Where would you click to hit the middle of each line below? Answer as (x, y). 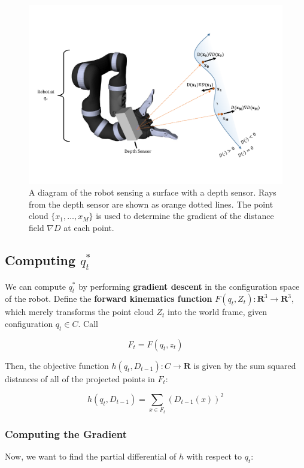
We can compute (35, 286)
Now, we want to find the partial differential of (91, 456)
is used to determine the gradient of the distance (185, 216)
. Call (88, 323)
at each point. (89, 227)
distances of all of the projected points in (80, 378)
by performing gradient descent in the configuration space (189, 286)
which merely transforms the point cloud (79, 312)
